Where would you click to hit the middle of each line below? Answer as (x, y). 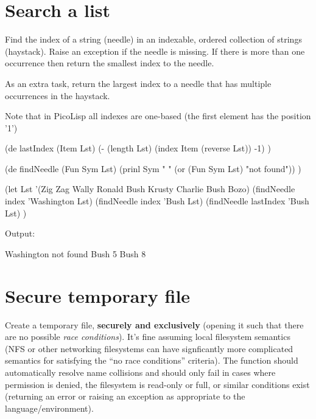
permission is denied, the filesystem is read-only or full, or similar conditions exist (157, 384)
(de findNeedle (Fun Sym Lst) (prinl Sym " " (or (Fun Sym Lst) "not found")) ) (153, 168)
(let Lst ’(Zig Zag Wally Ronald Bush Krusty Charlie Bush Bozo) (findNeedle (150, 189)
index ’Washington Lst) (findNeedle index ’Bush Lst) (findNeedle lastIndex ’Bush (157, 201)
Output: (20, 233)
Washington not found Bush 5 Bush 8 (75, 253)
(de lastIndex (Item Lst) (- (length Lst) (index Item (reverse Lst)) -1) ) (138, 148)
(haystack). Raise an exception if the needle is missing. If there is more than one (155, 51)
